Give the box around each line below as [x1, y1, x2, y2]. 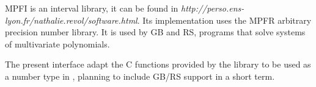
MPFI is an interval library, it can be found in [5, 2, 178, 14]
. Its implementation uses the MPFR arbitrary [137, 13, 312, 26]
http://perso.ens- [181, 2, 244, 14]
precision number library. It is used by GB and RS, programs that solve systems [5, 26, 306, 38]
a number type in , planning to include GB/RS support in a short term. [5, 69, 275, 82]
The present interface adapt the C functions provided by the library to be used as [5, 58, 311, 71]
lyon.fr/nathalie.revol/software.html [5, 13, 138, 26]
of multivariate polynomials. [5, 37, 110, 50]
